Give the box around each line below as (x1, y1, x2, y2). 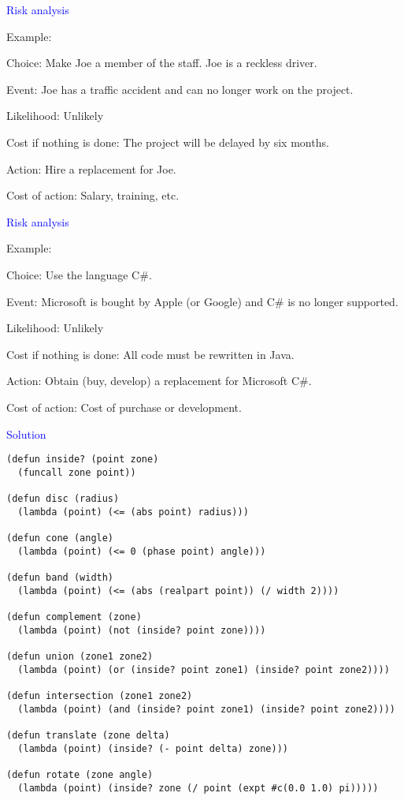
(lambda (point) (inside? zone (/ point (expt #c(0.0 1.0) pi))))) (17, 782, 379, 794)
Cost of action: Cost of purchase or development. (6, 398, 242, 415)
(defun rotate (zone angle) (6, 768, 154, 780)
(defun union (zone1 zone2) (6, 650, 154, 662)
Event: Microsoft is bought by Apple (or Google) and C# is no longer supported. (6, 293, 398, 309)
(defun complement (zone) (6, 611, 142, 622)
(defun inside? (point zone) (6, 454, 159, 465)
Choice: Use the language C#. (6, 266, 152, 282)
